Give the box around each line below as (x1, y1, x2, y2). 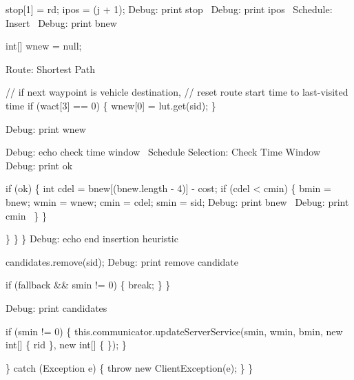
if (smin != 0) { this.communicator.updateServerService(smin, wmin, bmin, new (6, 324, 343, 338)
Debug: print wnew (6, 121, 86, 136)
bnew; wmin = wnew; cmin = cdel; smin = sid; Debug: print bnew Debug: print (6, 194, 349, 209)
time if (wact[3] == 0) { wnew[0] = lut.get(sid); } (6, 98, 216, 112)
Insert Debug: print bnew (6, 15, 117, 30)
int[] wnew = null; (6, 39, 82, 53)
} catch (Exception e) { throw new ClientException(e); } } (6, 360, 253, 374)
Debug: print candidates (6, 300, 107, 315)
